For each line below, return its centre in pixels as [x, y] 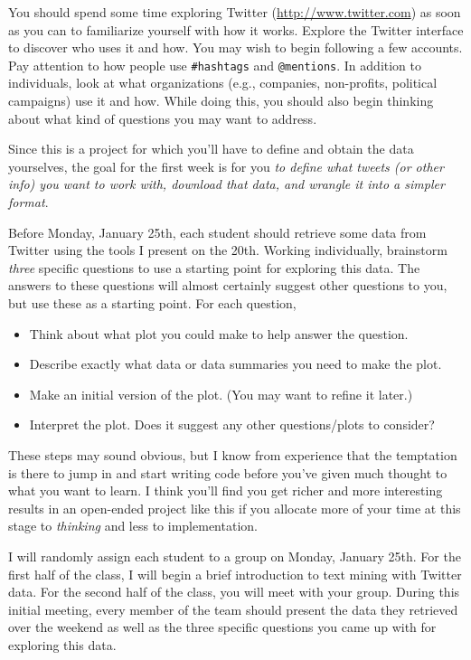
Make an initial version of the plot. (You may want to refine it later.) [221, 394]
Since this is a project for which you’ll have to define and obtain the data [211, 149]
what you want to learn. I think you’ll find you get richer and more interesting [226, 490]
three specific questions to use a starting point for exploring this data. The [214, 267]
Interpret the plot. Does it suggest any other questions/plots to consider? [232, 424]
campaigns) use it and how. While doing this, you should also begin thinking [221, 101]
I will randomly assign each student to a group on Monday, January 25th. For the [235, 556]
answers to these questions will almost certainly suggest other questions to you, [228, 285]
